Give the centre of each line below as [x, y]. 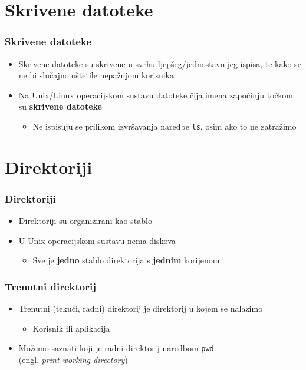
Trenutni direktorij [50, 286]
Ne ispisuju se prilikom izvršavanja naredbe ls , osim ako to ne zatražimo [164, 126]
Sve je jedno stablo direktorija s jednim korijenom [126, 260]
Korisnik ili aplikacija [71, 328]
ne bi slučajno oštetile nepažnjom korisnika [96, 75]
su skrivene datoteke [60, 106]
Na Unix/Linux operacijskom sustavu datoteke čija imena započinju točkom [156, 95]
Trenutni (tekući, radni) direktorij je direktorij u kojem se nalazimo [141, 308]
